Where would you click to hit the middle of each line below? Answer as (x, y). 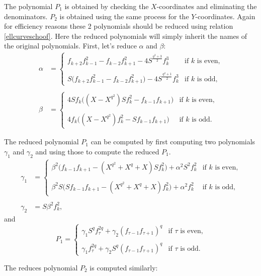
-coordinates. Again (225, 16)
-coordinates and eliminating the (207, 6)
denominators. (26, 16)
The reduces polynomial (41, 267)
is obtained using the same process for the (124, 16)
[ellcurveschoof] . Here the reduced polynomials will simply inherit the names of (126, 36)
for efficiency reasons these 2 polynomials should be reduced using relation (119, 26)
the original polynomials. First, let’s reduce (70, 46)
